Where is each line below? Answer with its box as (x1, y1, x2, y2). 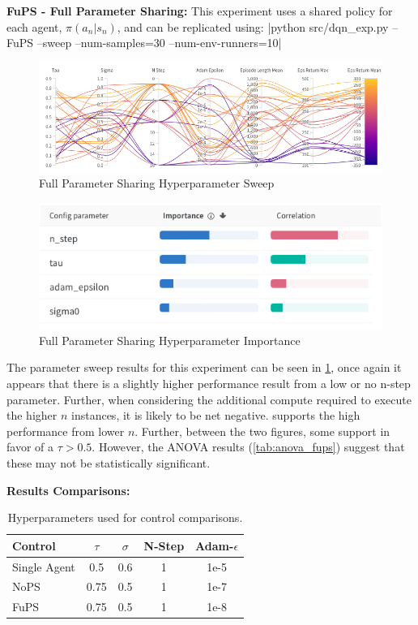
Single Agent (12, 558, 75, 575)
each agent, (6, 18, 62, 35)
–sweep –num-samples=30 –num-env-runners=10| (36, 34, 282, 51)
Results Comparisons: (6, 481, 130, 498)
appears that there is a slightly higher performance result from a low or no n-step (6, 374, 411, 391)
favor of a (6, 438, 53, 455)
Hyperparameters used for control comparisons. (7, 509, 243, 526)
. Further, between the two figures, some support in (134, 422, 390, 439)
